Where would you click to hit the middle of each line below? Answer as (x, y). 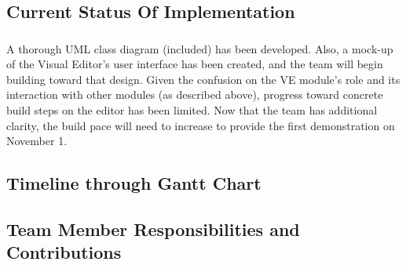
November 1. (37, 141)
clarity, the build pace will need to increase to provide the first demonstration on (201, 125)
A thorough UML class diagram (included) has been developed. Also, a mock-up (200, 48)
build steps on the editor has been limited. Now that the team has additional (192, 110)
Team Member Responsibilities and (153, 229)
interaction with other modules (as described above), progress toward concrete (195, 94)
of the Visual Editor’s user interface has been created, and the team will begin (195, 64)
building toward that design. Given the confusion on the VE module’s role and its (203, 79)
